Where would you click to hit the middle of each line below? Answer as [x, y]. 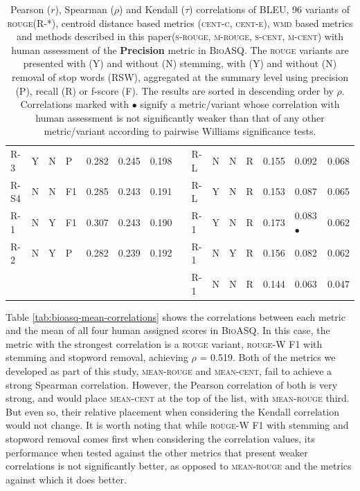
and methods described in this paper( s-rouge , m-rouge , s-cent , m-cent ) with [180, 36]
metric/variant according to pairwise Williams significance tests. [180, 131]
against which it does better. [66, 479]
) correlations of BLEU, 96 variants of [269, 9]
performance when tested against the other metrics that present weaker [157, 452]
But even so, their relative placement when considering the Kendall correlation [172, 411]
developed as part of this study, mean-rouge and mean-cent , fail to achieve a [169, 371]
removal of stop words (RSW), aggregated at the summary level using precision [180, 76]
